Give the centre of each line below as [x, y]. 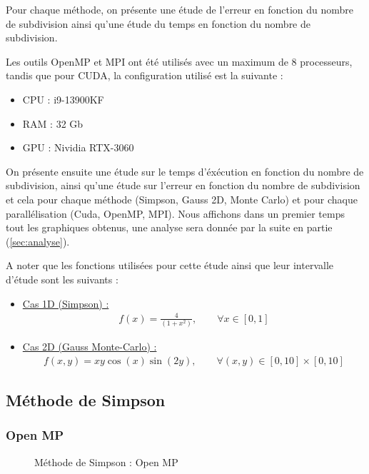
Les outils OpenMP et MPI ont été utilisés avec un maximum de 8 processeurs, [179, 61]
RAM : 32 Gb [53, 123]
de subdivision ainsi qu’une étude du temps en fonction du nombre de [158, 23]
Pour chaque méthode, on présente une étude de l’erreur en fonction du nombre [180, 9]
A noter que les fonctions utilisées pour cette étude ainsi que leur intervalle [170, 265]
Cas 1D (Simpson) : [66, 303]
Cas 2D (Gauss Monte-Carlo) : [90, 346]
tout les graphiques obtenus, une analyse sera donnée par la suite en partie [169, 227]
